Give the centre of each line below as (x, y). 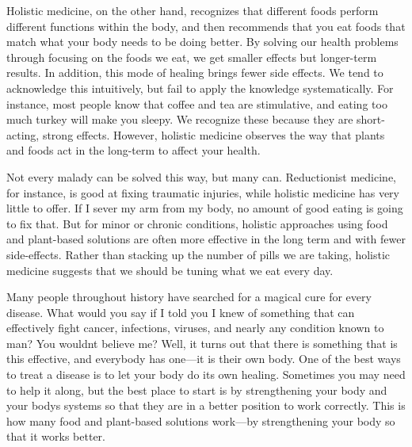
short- (371, 119)
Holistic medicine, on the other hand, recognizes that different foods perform (193, 10)
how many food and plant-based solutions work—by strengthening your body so (201, 420)
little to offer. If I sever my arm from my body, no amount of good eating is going (205, 208)
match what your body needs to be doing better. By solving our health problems (202, 42)
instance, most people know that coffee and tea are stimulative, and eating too (197, 103)
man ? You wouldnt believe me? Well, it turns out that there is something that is (202, 343)
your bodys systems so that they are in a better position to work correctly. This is (206, 405)
